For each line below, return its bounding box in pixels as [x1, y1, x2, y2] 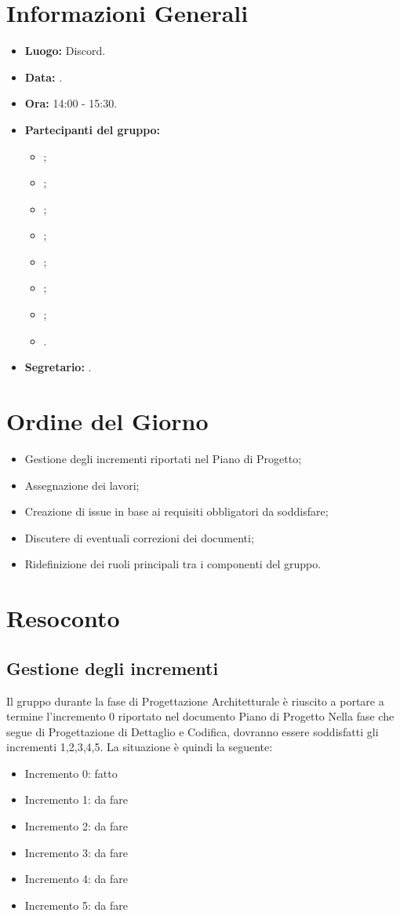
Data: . [24, 68, 63, 85]
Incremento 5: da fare [24, 896, 128, 913]
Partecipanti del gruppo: [24, 121, 161, 137]
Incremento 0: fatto [24, 765, 118, 781]
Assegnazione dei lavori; [24, 476, 140, 493]
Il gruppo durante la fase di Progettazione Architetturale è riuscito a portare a [6, 692, 384, 709]
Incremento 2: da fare [24, 818, 128, 834]
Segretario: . [24, 359, 92, 375]
